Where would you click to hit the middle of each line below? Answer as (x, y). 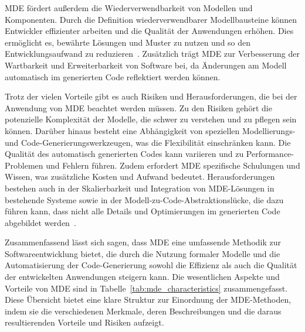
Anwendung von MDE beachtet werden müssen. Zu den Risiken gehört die (138, 107)
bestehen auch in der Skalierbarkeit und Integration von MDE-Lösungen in (140, 188)
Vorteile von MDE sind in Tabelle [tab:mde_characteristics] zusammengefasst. (146, 288)
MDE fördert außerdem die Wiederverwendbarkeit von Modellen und (129, 8)
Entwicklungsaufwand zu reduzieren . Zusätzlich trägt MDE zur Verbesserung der (152, 54)
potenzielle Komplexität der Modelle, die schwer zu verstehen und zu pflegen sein (151, 119)
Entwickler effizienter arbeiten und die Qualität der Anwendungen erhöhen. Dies (149, 31)
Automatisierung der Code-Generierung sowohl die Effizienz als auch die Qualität (151, 265)
